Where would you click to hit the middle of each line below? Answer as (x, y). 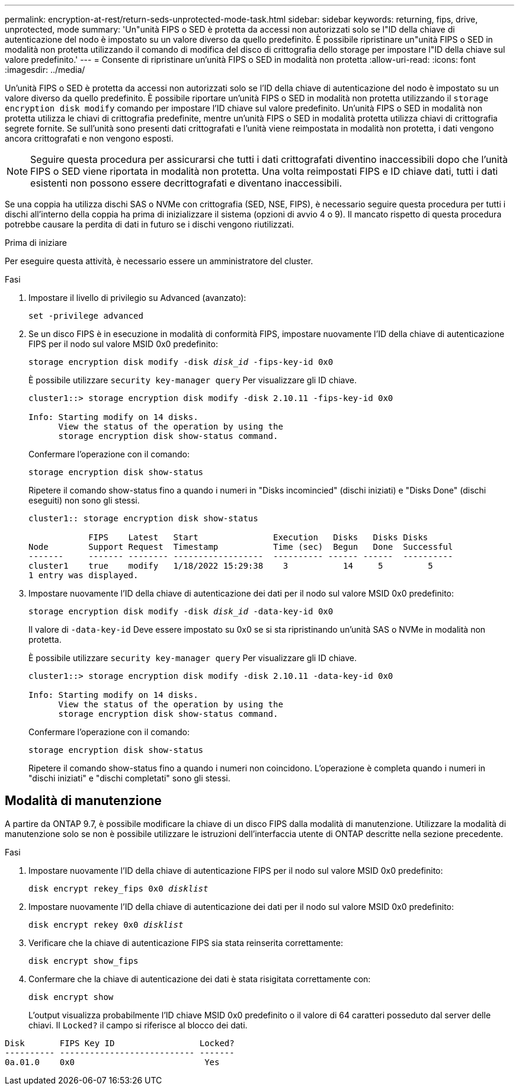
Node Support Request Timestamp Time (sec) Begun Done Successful (241, 547)
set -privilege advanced (86, 316)
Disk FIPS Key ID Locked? (120, 1043)
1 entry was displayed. (84, 575)
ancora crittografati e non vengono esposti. (89, 138)
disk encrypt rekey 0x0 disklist (106, 924)
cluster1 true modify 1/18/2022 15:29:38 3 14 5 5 (231, 566)
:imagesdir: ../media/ (45, 70)
